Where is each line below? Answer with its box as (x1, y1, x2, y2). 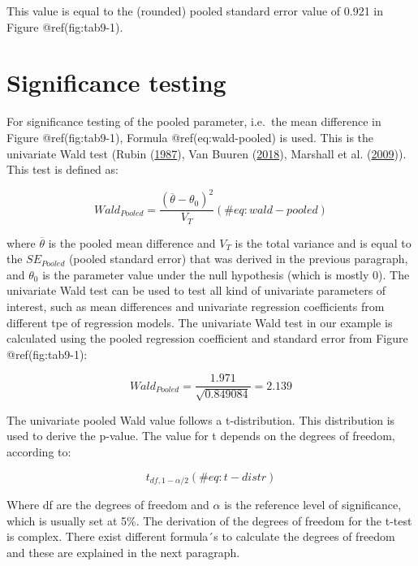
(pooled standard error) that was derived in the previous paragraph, (68, 250, 408, 267)
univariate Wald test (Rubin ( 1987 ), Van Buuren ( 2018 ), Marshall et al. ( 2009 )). (6, 145, 407, 162)
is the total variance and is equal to (235, 234, 412, 251)
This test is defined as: (6, 161, 119, 178)
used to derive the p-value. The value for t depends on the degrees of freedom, (6, 427, 395, 444)
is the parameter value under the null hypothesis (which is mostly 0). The (42, 266, 410, 283)
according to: (6, 443, 71, 460)
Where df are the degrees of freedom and (6, 496, 209, 513)
